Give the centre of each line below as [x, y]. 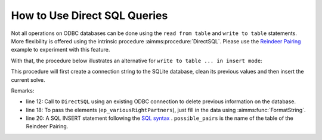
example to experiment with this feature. [61, 50]
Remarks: [23, 90]
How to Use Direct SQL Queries [89, 15]
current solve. [28, 79]
